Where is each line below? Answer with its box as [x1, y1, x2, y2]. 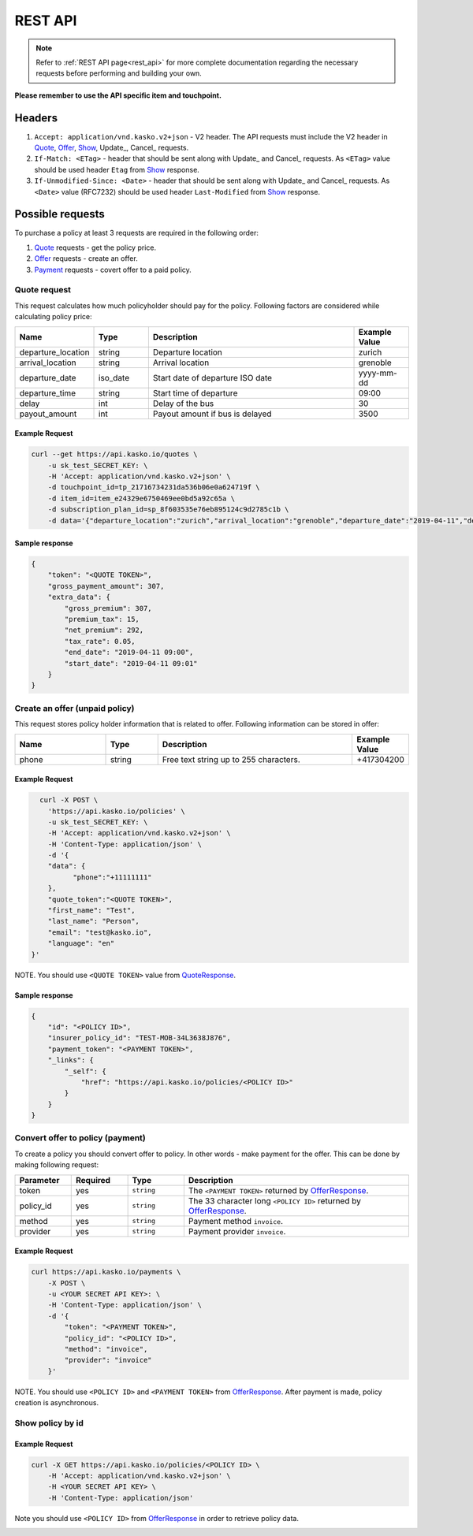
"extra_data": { [47, 593, 110, 602]
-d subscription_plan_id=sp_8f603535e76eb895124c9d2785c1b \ [47, 505, 289, 514]
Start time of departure [152, 387, 238, 398]
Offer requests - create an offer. [34, 254, 138, 263]
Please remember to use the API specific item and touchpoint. [14, 91, 222, 100]
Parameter [19, 1174, 60, 1185]
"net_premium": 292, [64, 626, 144, 634]
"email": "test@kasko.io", [47, 928, 153, 937]
